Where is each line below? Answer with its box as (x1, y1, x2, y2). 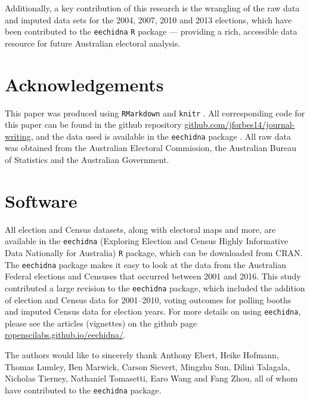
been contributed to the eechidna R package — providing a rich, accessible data (5, 25, 297, 38)
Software (5, 188, 77, 213)
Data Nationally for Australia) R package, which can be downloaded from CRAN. (5, 247, 303, 259)
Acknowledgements (5, 72, 164, 96)
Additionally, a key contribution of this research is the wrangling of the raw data (5, 2, 300, 14)
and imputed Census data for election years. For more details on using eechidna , (5, 305, 301, 318)
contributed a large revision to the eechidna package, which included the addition (5, 281, 305, 294)
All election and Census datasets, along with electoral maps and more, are (5, 223, 276, 235)
